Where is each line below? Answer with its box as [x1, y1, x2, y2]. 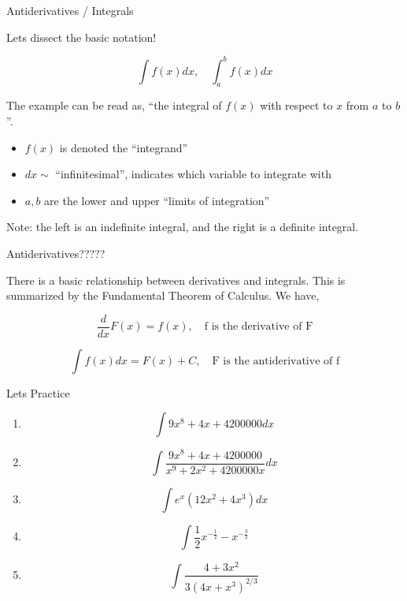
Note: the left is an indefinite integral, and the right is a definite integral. [6, 218, 359, 235]
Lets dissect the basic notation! [6, 28, 157, 45]
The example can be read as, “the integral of [6, 97, 222, 114]
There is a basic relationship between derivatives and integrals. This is [6, 271, 346, 288]
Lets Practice [6, 384, 70, 401]
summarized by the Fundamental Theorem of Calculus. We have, [6, 287, 320, 304]
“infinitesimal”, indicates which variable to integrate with [55, 166, 331, 182]
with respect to [260, 97, 333, 114]
